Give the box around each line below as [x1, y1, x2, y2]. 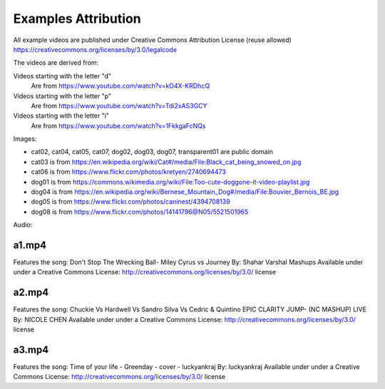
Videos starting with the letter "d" [13, 71, 112, 80]
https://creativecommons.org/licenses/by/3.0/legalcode [13, 45, 178, 53]
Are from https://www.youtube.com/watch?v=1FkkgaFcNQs [31, 121, 206, 130]
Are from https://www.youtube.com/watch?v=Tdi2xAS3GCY [31, 101, 207, 110]
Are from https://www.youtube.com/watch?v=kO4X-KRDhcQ [31, 82, 210, 90]
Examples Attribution [13, 11, 142, 26]
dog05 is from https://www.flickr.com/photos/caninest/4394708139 [31, 197, 231, 206]
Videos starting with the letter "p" [13, 91, 112, 100]
